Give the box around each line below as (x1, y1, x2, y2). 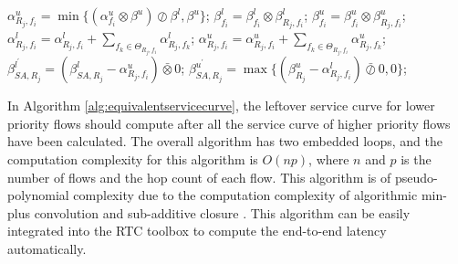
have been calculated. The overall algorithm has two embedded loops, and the (7, 132, 442, 151)
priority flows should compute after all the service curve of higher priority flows (7, 113, 451, 132)
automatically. (7, 238, 87, 258)
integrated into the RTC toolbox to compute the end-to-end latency (7, 221, 387, 240)
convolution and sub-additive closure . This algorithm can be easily (34, 203, 411, 222)
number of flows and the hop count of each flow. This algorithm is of (7, 167, 391, 186)
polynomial (7, 185, 69, 205)
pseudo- (394, 167, 438, 186)
